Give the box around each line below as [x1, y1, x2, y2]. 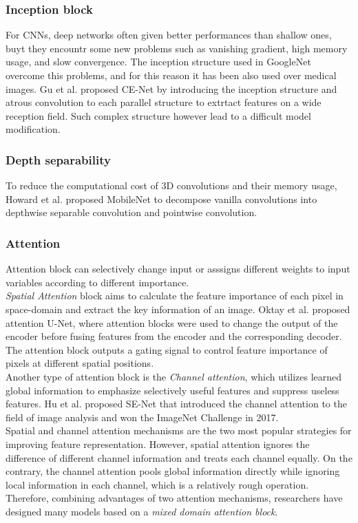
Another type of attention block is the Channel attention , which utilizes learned [6, 369, 342, 383]
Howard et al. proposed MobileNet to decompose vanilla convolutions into [6, 191, 317, 206]
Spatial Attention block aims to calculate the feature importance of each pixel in [6, 288, 344, 303]
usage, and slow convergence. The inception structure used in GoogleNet [6, 54, 311, 69]
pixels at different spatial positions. [6, 356, 154, 370]
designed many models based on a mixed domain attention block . [6, 504, 278, 518]
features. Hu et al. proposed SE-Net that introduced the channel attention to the [6, 396, 347, 411]
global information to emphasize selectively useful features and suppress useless [6, 383, 339, 397]
